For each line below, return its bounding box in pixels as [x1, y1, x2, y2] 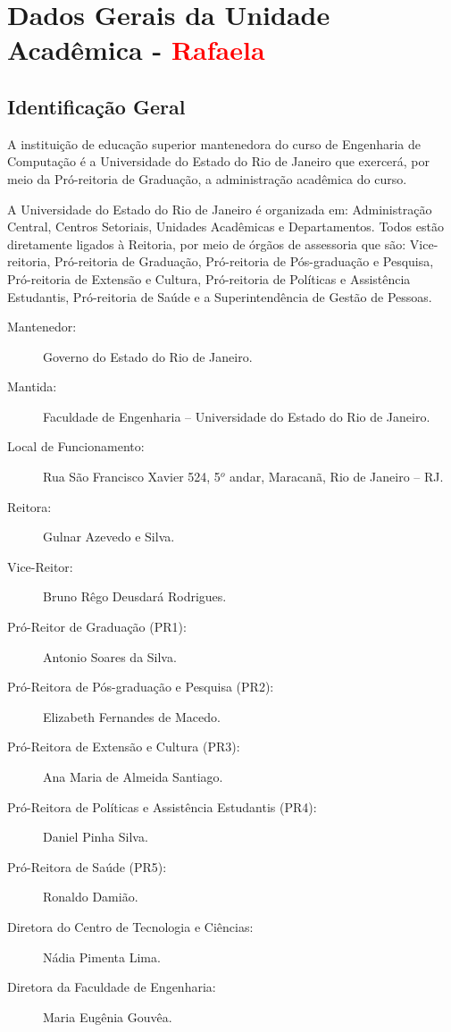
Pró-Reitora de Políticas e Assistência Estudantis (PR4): [7, 797, 317, 816]
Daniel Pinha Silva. [43, 827, 148, 846]
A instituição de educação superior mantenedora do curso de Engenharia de [7, 134, 422, 153]
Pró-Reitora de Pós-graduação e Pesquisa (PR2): [7, 677, 274, 696]
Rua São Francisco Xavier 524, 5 [43, 467, 221, 486]
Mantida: [7, 377, 57, 396]
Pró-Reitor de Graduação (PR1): [7, 617, 187, 636]
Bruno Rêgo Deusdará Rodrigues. [43, 587, 227, 606]
